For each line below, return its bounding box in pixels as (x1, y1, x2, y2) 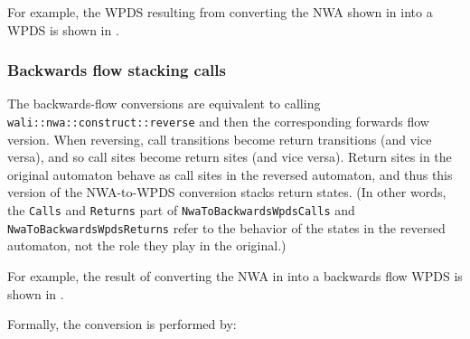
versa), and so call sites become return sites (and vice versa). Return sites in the (7, 147, 452, 166)
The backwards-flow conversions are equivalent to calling (7, 94, 321, 113)
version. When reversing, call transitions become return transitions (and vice (7, 129, 432, 148)
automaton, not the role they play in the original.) (7, 236, 287, 255)
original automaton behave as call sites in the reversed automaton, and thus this (7, 165, 453, 184)
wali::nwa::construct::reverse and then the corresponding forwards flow (7, 112, 429, 130)
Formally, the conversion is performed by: (7, 315, 237, 334)
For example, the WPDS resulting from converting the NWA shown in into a (7, 3, 433, 21)
